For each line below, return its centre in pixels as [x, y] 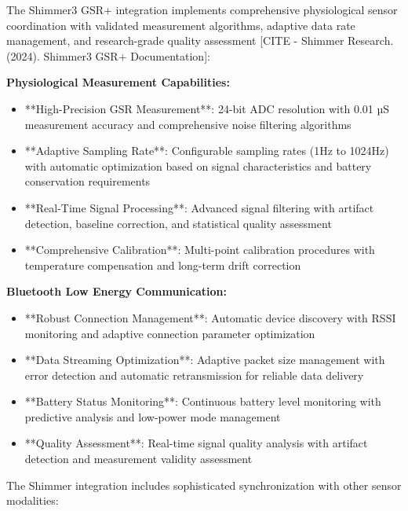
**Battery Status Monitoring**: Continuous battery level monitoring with [203, 401]
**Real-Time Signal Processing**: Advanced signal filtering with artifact [199, 207]
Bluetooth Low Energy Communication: [117, 291]
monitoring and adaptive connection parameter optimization [170, 333]
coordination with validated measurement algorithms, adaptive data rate [181, 25]
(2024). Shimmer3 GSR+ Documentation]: [108, 55]
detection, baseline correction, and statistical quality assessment [178, 223]
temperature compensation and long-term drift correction [163, 265]
